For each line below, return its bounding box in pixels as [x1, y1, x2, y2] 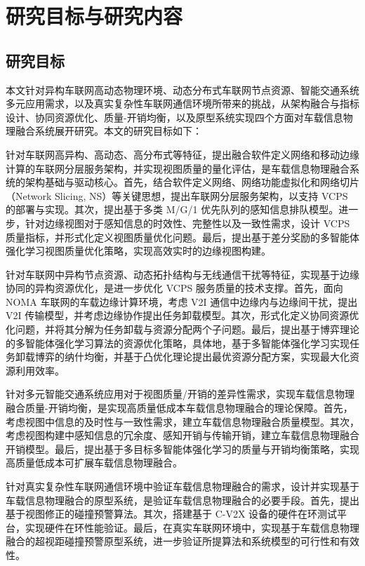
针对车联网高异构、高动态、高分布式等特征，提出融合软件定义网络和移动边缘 [6, 147, 359, 161]
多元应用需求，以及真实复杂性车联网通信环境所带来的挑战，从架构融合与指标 [6, 96, 359, 111]
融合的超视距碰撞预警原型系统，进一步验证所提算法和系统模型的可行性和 [6, 534, 340, 548]
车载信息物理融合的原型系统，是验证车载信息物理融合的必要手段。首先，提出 [6, 492, 359, 507]
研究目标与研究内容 [6, 1, 183, 30]
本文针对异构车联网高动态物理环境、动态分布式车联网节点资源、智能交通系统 [6, 82, 359, 97]
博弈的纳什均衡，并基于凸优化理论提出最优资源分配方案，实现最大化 [34, 349, 350, 364]
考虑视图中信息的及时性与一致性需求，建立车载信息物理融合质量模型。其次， [6, 414, 359, 429]
